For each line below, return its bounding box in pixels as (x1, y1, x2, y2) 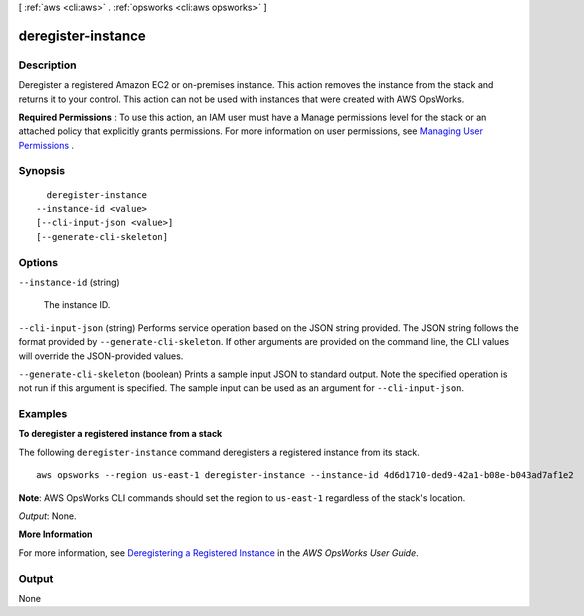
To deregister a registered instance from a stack (18, 428, 223, 440)
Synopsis (18, 164, 65, 178)
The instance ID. (43, 299, 111, 311)
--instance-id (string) (18, 276, 120, 288)
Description (18, 58, 77, 72)
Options (18, 255, 59, 269)
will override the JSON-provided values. (18, 350, 184, 362)
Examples (18, 407, 68, 421)
